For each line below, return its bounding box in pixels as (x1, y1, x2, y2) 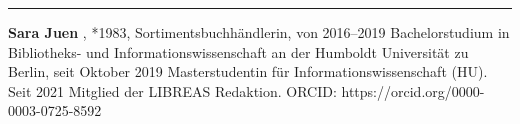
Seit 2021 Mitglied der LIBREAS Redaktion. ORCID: (8, 80, 337, 101)
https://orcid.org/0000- (341, 80, 485, 101)
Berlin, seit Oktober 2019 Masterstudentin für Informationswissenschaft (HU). (8, 61, 488, 82)
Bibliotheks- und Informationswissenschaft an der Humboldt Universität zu (8, 41, 469, 62)
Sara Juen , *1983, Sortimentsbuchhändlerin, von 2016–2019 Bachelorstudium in (8, 22, 510, 42)
